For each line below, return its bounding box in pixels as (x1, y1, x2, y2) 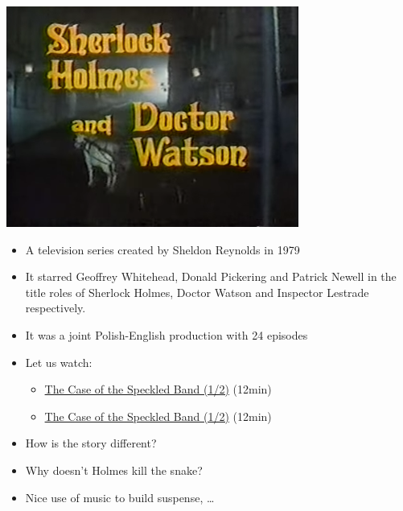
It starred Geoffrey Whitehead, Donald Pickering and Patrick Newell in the (25, 268, 397, 285)
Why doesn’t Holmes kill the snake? (25, 461, 203, 478)
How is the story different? (25, 435, 157, 451)
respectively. (25, 299, 86, 316)
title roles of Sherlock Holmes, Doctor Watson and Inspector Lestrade (25, 283, 369, 300)
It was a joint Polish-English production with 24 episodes (25, 326, 308, 343)
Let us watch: (25, 353, 93, 370)
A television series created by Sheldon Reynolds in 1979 (25, 241, 300, 258)
